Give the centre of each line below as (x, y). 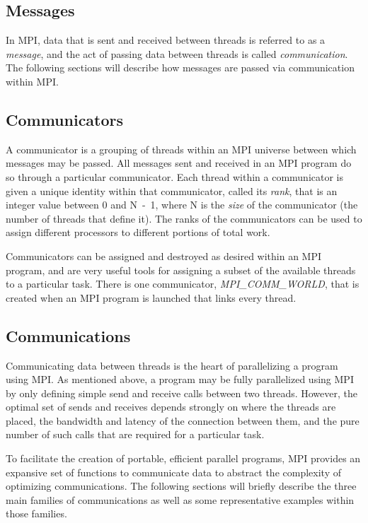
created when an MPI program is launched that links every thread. (151, 297)
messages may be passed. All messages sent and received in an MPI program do (179, 163)
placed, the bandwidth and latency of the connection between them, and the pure (183, 420)
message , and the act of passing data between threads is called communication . (177, 53)
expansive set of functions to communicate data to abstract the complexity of (173, 472)
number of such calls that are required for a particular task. (135, 434)
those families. (36, 513)
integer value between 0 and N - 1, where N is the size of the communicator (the (182, 205)
